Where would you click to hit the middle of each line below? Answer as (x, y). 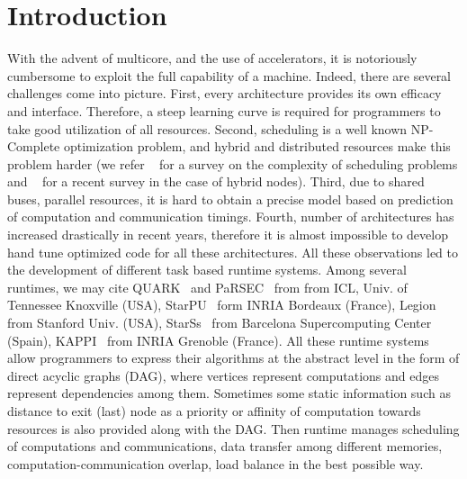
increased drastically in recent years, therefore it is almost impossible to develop (228, 235)
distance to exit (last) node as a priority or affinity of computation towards (214, 411)
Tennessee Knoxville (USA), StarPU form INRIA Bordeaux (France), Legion (222, 305)
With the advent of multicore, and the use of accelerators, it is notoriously (212, 58)
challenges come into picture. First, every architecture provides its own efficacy (225, 93)
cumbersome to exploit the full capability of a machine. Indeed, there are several (229, 75)
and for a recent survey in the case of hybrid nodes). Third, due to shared (216, 181)
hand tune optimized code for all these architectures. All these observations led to (233, 252)
